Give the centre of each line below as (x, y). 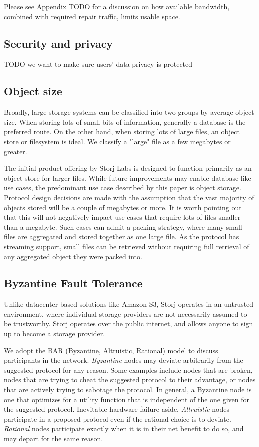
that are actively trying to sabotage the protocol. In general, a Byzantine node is (128, 390)
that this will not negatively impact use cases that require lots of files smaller (122, 217)
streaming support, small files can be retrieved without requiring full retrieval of (127, 246)
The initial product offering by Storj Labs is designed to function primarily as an (128, 168)
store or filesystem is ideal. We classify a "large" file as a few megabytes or (117, 141)
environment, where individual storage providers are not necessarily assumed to (126, 314)
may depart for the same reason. (54, 439)
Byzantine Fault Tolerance (73, 283)
